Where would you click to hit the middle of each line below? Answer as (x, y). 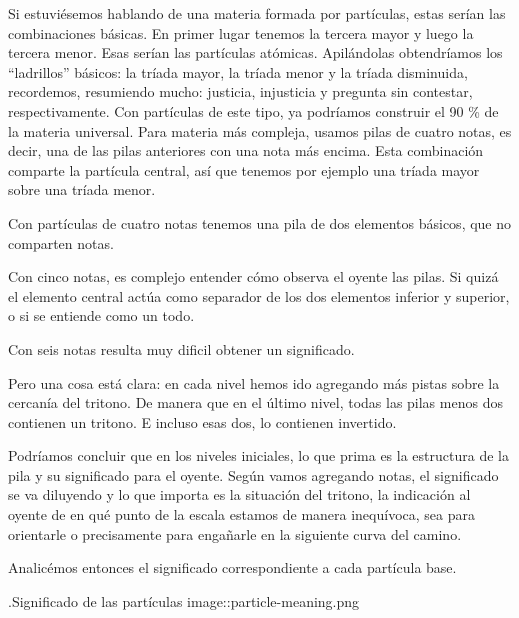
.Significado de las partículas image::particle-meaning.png (184, 600)
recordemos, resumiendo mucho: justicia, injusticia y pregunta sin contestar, (240, 91)
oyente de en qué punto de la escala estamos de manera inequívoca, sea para (241, 514)
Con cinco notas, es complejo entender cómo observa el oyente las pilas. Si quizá (253, 276)
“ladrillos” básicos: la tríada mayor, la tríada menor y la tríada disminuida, (238, 71)
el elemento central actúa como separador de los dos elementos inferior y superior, (259, 295)
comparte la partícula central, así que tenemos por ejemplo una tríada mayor (244, 169)
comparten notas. (61, 242)
